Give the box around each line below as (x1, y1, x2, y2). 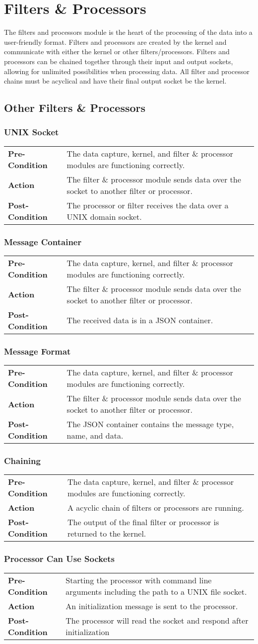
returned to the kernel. (67, 528, 146, 540)
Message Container (4, 235, 82, 248)
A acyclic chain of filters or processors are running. (67, 502, 244, 514)
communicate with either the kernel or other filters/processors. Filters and (4, 46, 230, 57)
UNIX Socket (4, 126, 59, 138)
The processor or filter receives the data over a (66, 199, 229, 211)
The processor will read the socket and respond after (65, 614, 249, 626)
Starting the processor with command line (65, 574, 212, 586)
